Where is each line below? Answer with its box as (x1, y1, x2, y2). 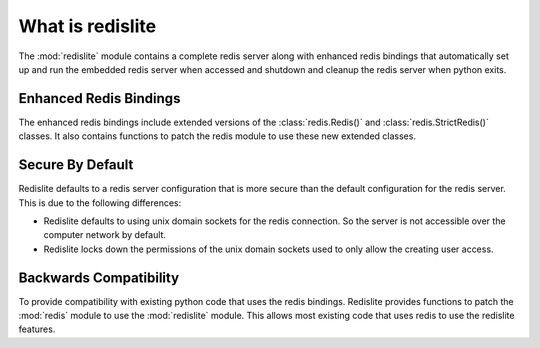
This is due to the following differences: (18, 196, 182, 209)
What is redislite (18, 15, 157, 37)
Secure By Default (18, 156, 134, 174)
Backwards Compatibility (18, 269, 180, 286)
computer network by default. (43, 229, 167, 241)
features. (18, 323, 56, 335)
